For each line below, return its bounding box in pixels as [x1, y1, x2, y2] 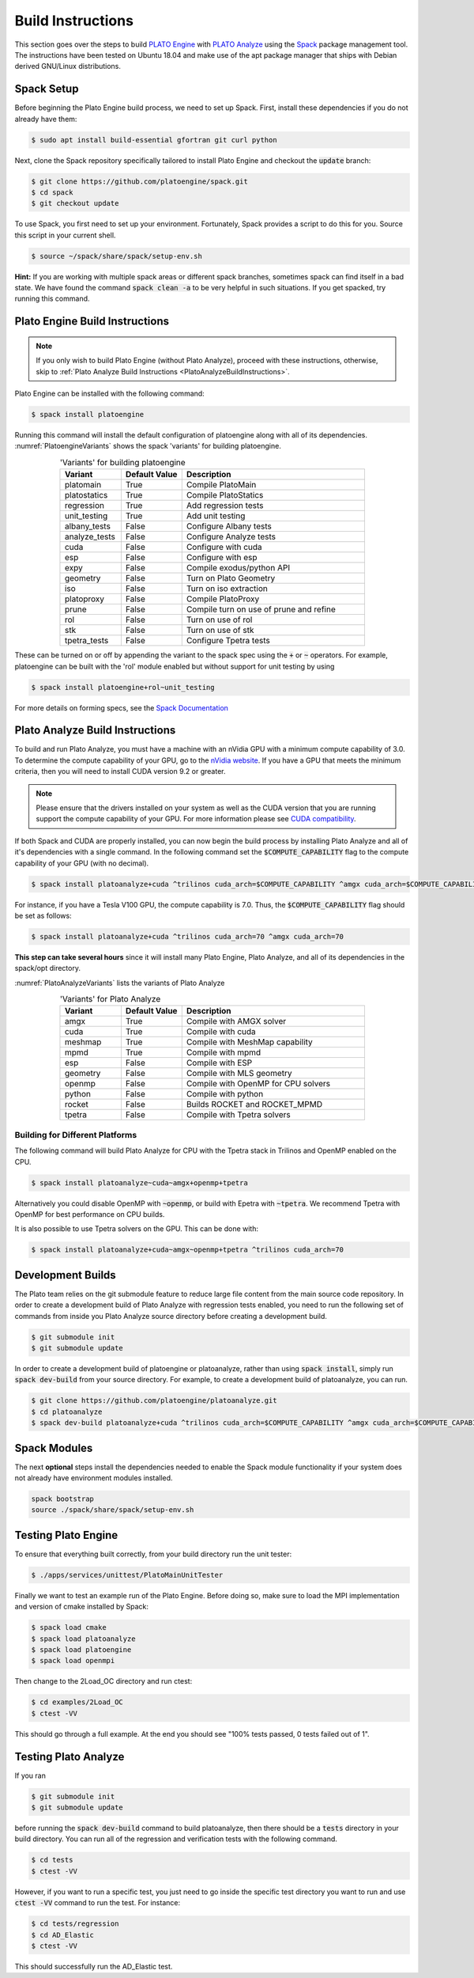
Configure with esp [186, 552, 258, 563]
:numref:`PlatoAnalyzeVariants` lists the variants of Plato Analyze [14, 978, 225, 987]
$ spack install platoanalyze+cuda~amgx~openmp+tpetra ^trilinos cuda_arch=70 [31, 1245, 344, 1254]
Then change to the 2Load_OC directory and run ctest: [14, 1677, 193, 1686]
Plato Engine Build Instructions [14, 315, 170, 328]
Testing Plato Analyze [14, 1749, 125, 1764]
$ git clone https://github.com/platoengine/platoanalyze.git [31, 1396, 277, 1405]
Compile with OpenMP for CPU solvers [186, 1078, 331, 1089]
